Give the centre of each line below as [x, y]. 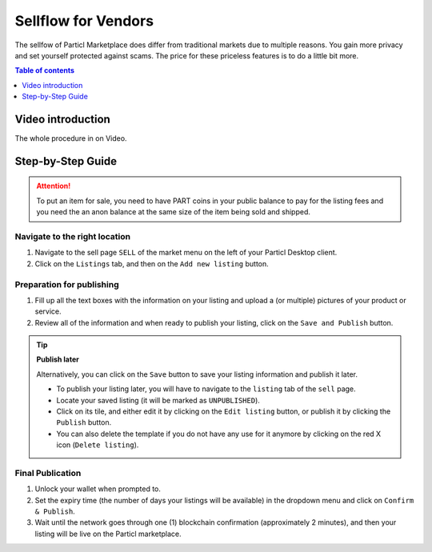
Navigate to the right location [73, 236]
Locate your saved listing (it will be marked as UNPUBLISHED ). [158, 400]
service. [48, 311]
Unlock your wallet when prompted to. [98, 489]
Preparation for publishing [67, 284]
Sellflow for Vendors [84, 21]
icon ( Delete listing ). [98, 445]
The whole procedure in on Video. [71, 138]
